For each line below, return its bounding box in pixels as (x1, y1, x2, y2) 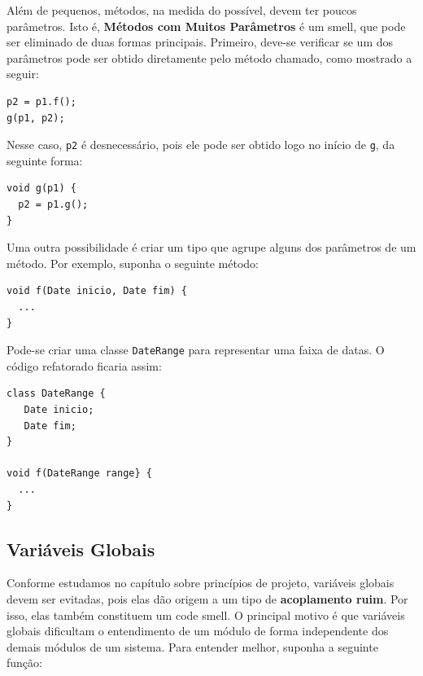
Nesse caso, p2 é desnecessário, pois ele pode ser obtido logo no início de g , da (7, 136, 395, 153)
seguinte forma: (7, 151, 83, 169)
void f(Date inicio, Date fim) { (7, 285, 187, 297)
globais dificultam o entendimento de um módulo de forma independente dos (7, 622, 389, 639)
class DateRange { (7, 388, 106, 400)
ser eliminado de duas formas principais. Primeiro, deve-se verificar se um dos (7, 33, 394, 50)
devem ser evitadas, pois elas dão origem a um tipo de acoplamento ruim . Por (7, 590, 408, 607)
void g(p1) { (7, 182, 76, 195)
